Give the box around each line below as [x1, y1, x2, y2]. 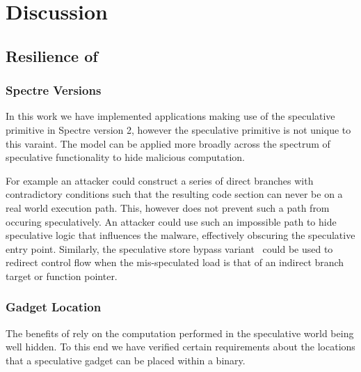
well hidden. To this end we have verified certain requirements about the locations [6, 339, 355, 354]
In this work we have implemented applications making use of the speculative [6, 109, 335, 123]
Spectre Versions [6, 82, 102, 99]
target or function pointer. [6, 268, 118, 283]
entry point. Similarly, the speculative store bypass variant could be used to [6, 241, 333, 256]
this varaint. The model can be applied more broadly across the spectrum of [6, 136, 330, 150]
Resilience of [6, 45, 98, 66]
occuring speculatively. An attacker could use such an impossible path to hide [6, 214, 337, 228]
